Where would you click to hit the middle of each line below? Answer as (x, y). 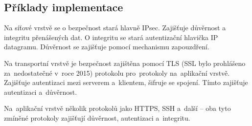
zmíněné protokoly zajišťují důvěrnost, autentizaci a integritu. (97, 117)
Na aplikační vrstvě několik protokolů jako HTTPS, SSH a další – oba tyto (117, 108)
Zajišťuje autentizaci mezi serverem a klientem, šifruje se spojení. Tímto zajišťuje (126, 82)
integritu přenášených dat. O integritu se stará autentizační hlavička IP (111, 37)
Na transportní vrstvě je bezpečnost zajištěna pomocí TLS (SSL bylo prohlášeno (125, 63)
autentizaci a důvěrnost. (41, 92)
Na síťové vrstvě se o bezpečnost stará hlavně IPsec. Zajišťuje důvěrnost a (115, 28)
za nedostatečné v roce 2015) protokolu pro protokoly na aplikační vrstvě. (117, 73)
